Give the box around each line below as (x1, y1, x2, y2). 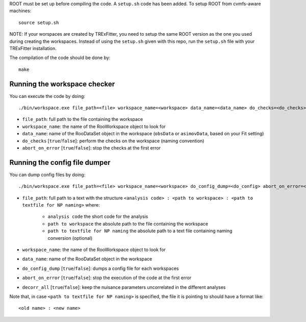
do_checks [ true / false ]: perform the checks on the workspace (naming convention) (22, 138, 205, 144)
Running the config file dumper (9, 158, 111, 167)
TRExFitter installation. (9, 45, 57, 51)
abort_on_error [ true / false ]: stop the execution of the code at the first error (22, 275, 191, 281)
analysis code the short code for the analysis (47, 213, 148, 219)
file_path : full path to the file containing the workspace (22, 116, 143, 122)
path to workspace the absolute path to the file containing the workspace (47, 220, 209, 227)
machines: (9, 8, 32, 14)
